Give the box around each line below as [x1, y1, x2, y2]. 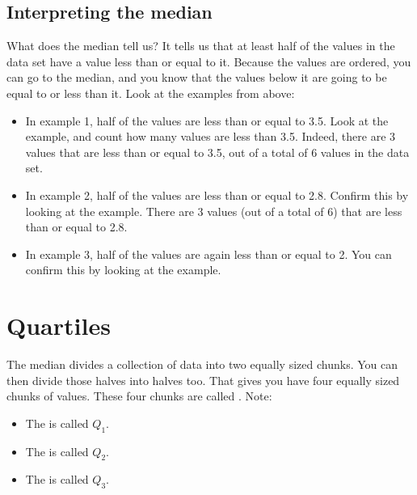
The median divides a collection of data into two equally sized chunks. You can [6, 356, 398, 373]
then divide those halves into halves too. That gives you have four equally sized [6, 371, 400, 388]
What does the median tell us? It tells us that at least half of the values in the [6, 37, 395, 54]
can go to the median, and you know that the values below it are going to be [6, 69, 387, 86]
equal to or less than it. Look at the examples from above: [6, 84, 295, 101]
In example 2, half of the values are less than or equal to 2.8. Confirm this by [25, 186, 409, 203]
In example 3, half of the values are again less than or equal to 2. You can [25, 245, 392, 262]
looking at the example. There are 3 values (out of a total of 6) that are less [25, 202, 402, 219]
